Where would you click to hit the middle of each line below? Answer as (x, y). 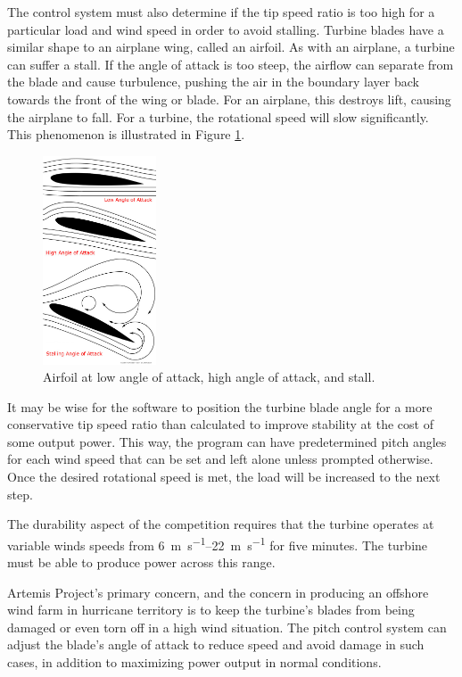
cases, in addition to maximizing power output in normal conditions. (194, 662)
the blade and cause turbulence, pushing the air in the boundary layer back (213, 82)
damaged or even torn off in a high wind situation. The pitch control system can (227, 627)
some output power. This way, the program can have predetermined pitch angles (227, 441)
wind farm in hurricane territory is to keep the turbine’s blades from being (211, 610)
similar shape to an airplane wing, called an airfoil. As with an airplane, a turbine (231, 47)
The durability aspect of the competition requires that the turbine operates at (221, 524)
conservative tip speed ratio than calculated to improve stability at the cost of (220, 424)
